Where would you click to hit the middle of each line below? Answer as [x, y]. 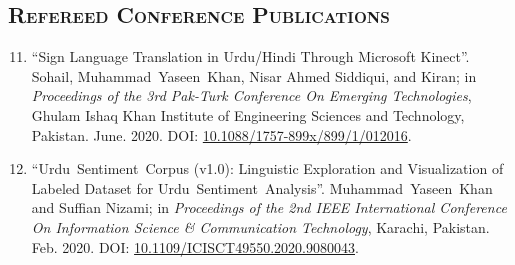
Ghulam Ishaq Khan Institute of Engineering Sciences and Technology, [248, 114]
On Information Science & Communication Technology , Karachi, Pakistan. [260, 226]
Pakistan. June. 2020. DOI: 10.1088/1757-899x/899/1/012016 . [221, 134]
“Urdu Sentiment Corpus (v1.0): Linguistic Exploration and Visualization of [267, 168]
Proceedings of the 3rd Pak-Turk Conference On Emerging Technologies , [251, 95]
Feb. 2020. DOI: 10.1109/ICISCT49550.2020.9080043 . [195, 246]
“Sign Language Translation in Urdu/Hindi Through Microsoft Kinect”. [250, 56]
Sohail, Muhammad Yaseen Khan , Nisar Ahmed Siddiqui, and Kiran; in [254, 75]
